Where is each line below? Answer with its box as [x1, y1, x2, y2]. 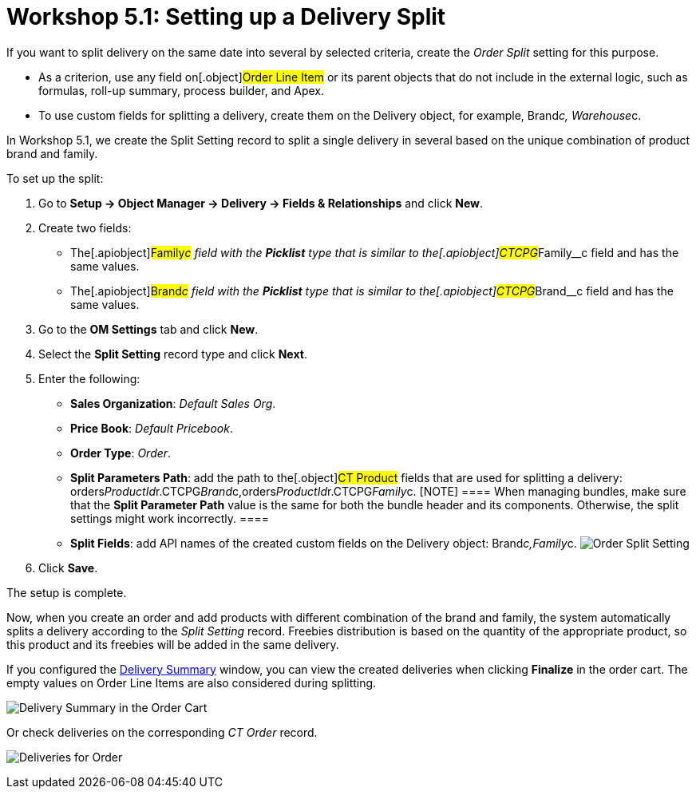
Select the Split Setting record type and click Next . [38, 346, 307, 361]
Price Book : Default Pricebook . [70, 421, 233, 435]
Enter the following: [38, 371, 140, 386]
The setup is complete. [6, 585, 127, 599]
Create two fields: [38, 220, 132, 235]
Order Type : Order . [70, 445, 172, 460]
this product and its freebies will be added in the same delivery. [6, 637, 339, 651]
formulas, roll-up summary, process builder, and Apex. [38, 83, 325, 97]
